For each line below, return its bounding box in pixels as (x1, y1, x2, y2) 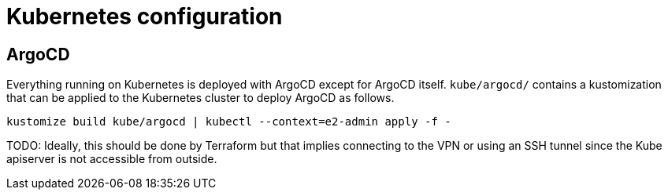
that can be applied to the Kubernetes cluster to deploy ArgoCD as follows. (6, 91, 395, 105)
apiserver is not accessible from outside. (6, 152, 217, 166)
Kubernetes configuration (6, 3, 283, 30)
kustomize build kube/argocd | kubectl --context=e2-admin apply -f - (6, 115, 451, 129)
